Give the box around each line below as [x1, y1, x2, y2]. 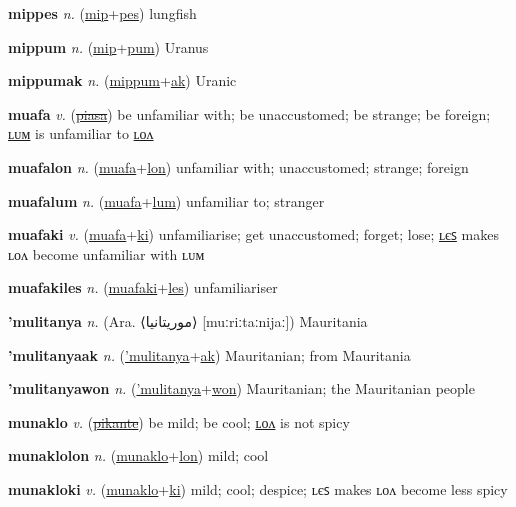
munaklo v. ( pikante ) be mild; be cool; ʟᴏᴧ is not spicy [8, 411, 350, 432]
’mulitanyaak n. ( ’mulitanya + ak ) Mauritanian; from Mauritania [8, 344, 411, 365]
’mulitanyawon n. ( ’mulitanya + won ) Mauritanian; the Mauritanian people [8, 378, 475, 399]
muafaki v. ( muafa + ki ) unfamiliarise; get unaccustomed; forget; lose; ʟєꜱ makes [8, 224, 499, 245]
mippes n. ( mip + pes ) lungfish [8, 3, 197, 23]
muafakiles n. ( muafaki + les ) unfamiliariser [8, 277, 278, 298]
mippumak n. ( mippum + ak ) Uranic [8, 70, 237, 91]
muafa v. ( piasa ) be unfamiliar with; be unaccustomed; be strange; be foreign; [8, 103, 491, 124]
